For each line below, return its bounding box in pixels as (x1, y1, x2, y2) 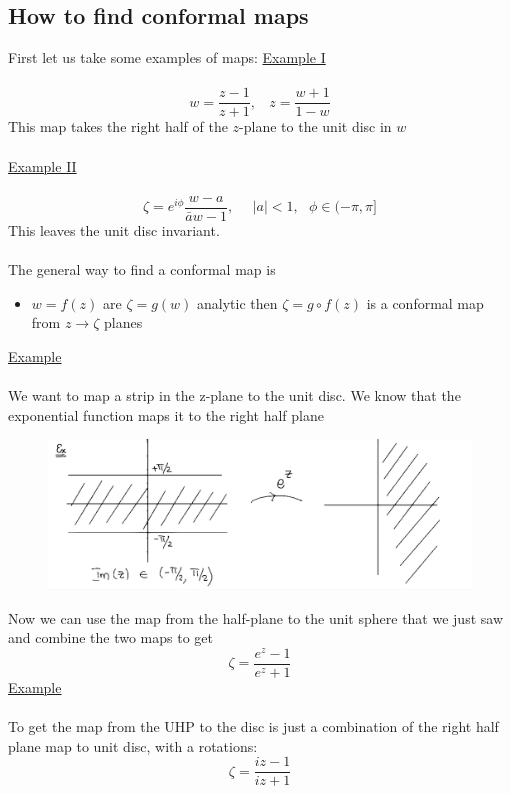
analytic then (197, 292, 278, 313)
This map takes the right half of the (8, 116, 228, 137)
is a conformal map (366, 292, 484, 313)
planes (103, 312, 143, 333)
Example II (8, 155, 77, 176)
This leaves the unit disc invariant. (8, 219, 220, 240)
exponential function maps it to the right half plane (8, 404, 324, 425)
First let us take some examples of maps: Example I (8, 47, 326, 68)
